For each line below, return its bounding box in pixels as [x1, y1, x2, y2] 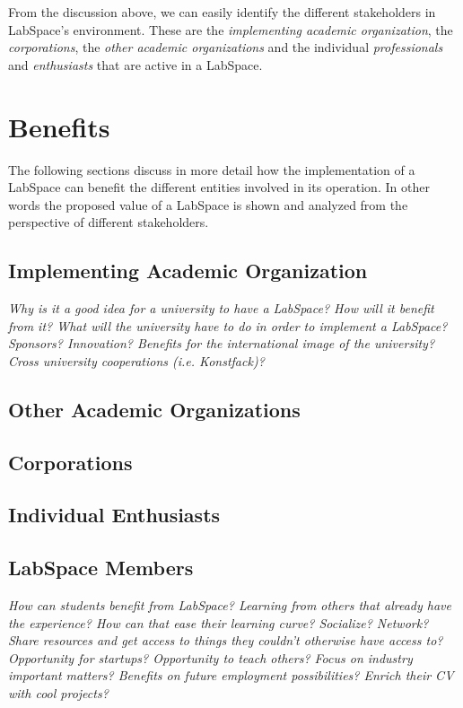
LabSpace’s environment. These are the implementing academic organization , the [8, 20, 453, 39]
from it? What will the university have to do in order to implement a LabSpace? [8, 316, 448, 335]
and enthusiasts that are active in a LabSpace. [8, 55, 263, 74]
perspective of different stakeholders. [8, 213, 209, 232]
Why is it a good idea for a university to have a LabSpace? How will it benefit [8, 299, 434, 318]
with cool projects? [8, 683, 109, 702]
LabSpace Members [8, 554, 194, 581]
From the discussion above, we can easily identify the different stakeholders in [8, 3, 436, 21]
